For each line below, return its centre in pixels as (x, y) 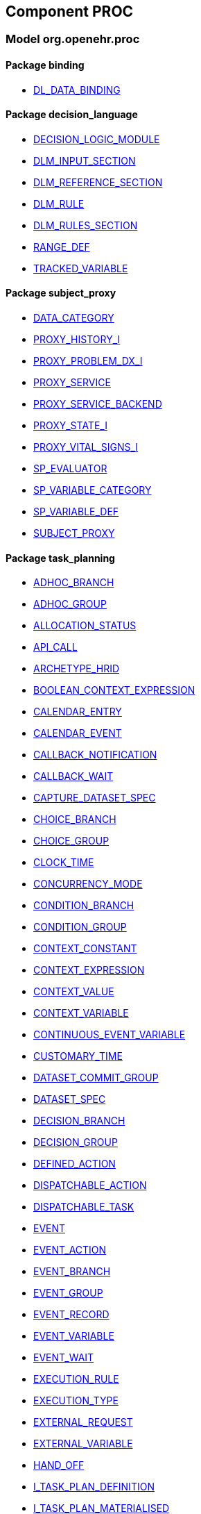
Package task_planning (60, 558)
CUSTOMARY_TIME (78, 1056)
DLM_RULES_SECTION (86, 225)
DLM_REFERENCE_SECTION (98, 182)
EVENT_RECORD (71, 1315)
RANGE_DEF (62, 247)
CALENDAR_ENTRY (78, 712)
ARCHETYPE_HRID (77, 669)
